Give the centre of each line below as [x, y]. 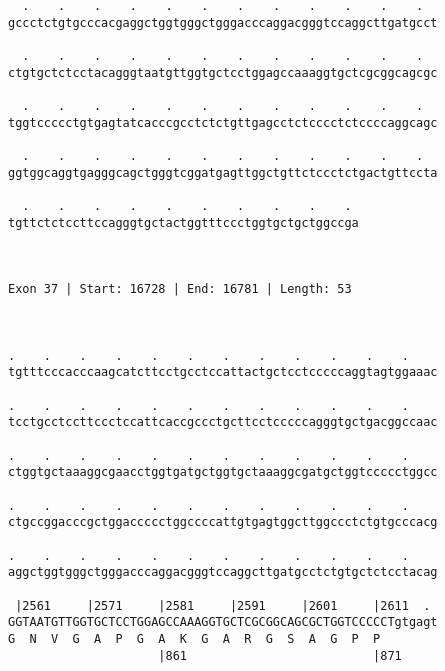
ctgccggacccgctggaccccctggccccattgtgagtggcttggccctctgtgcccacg [223, 522]
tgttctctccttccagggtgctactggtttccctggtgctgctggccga [183, 222]
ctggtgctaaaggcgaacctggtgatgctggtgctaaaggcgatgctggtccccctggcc [223, 472]
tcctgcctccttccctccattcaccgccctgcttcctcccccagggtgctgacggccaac [223, 422]
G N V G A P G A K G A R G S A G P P [194, 638]
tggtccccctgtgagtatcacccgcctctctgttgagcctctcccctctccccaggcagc [223, 122]
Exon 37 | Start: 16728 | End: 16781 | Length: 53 [180, 289]
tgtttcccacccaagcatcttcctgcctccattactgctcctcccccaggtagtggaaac [223, 372]
